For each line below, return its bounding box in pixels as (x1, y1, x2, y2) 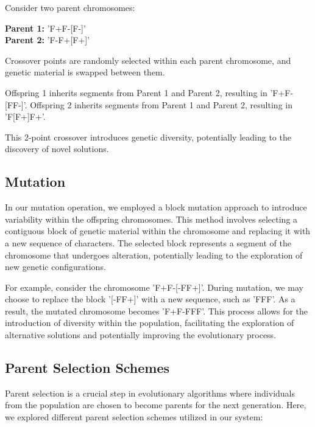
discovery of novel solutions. (5, 142, 109, 155)
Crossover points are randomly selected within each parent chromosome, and (5, 54, 291, 66)
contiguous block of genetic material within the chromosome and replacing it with (5, 224, 311, 237)
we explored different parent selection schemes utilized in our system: (5, 411, 263, 423)
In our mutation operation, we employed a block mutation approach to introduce (5, 201, 307, 213)
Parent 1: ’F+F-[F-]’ (5, 21, 86, 34)
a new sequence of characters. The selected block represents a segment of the (5, 236, 291, 249)
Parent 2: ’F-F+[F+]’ (5, 33, 90, 46)
